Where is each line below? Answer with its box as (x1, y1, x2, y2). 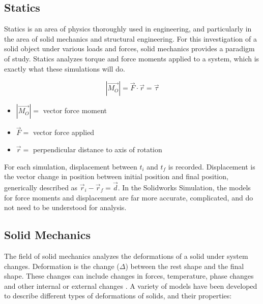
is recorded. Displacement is (168, 161, 255, 172)
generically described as (4, 182, 78, 192)
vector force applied (33, 127, 95, 138)
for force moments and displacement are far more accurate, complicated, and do (4, 192, 253, 202)
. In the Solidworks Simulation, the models (118, 182, 251, 192)
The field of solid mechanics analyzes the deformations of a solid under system (4, 250, 248, 261)
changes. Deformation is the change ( (4, 260, 120, 271)
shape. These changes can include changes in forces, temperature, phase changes (4, 271, 254, 281)
